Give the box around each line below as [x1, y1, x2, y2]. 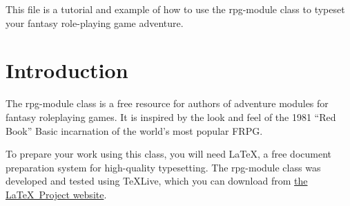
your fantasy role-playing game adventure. [6, 15, 184, 30]
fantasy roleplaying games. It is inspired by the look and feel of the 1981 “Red [6, 109, 336, 124]
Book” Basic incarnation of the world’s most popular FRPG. [6, 123, 263, 138]
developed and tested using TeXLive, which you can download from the [6, 174, 308, 188]
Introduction [6, 56, 128, 84]
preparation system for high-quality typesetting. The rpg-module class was [6, 160, 321, 174]
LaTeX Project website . [6, 187, 107, 201]
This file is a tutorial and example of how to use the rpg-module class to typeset [6, 2, 345, 16]
